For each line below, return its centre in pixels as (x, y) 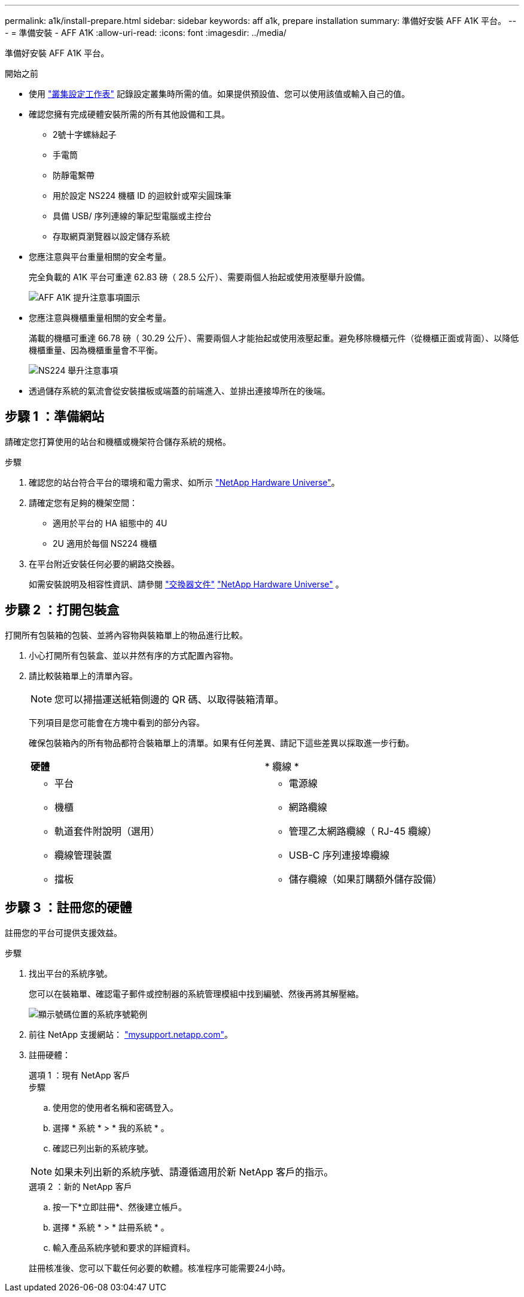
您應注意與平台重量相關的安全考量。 (100, 257)
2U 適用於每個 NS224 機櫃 (105, 543)
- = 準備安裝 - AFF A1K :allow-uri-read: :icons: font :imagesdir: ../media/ (146, 33)
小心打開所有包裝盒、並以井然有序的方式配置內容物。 (133, 655)
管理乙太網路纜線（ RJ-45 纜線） (363, 831)
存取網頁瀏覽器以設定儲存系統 (111, 236)
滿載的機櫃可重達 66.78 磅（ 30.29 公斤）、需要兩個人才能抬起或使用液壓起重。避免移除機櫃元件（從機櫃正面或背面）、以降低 (274, 338)
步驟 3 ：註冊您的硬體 (68, 908)
